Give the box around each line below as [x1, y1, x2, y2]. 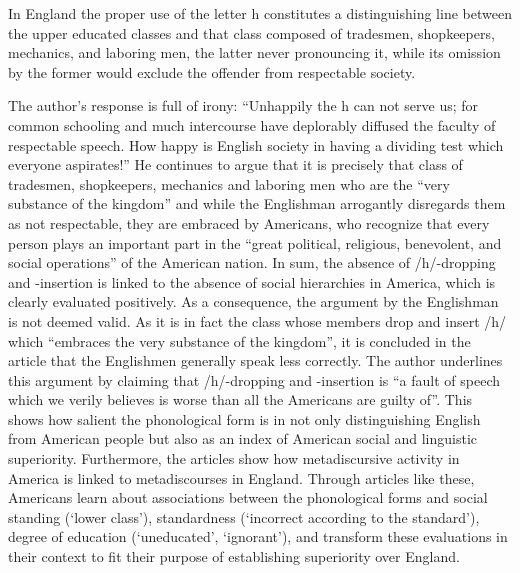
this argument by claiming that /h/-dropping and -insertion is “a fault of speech [8, 369, 501, 390]
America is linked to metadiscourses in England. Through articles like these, [8, 467, 475, 488]
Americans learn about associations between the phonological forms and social [8, 487, 488, 508]
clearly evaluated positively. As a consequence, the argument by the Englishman [8, 291, 499, 312]
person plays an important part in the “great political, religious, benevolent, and [8, 232, 502, 253]
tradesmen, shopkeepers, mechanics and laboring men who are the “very [8, 173, 450, 194]
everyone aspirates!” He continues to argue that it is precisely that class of [8, 154, 463, 175]
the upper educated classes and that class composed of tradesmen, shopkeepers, [8, 22, 495, 43]
